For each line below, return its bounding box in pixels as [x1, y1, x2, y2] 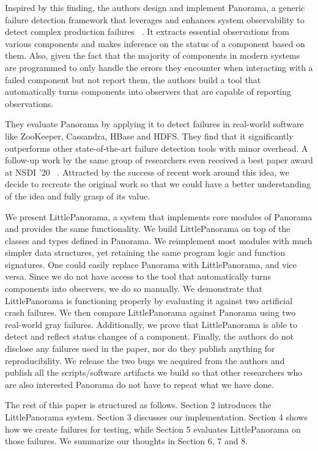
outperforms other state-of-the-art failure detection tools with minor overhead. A [5, 141, 308, 154]
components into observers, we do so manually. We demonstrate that [5, 282, 262, 295]
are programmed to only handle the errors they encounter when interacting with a [5, 61, 313, 73]
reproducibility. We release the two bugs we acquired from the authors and [5, 354, 285, 367]
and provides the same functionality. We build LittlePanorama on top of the [5, 222, 290, 235]
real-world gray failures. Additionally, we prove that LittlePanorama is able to [5, 318, 297, 330]
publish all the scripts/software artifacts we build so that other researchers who [5, 366, 303, 379]
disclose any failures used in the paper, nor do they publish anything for [5, 342, 275, 355]
